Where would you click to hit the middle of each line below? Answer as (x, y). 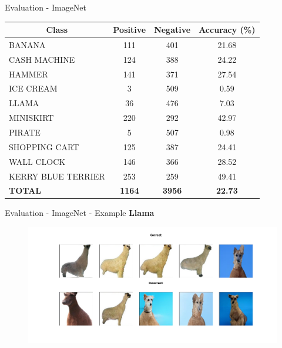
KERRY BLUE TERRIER (57, 176)
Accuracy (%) (227, 30)
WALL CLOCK (37, 161)
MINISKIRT (31, 118)
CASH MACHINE (42, 59)
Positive (130, 30)
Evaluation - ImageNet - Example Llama (80, 213)
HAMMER (28, 74)
